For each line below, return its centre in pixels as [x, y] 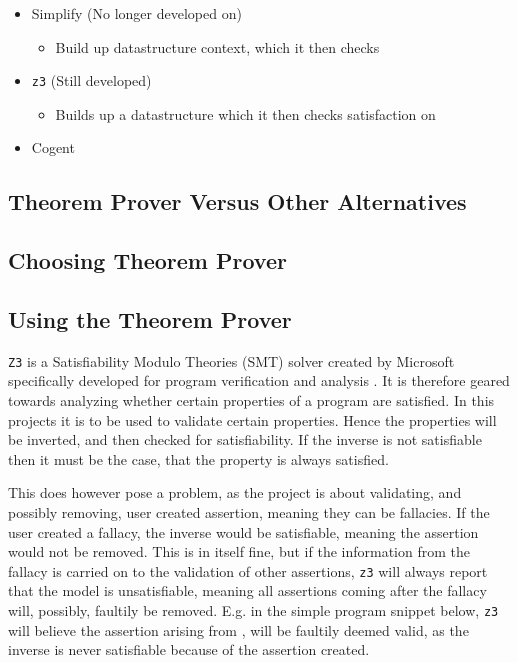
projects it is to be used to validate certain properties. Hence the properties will [252, 419]
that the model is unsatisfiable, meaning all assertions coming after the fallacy [247, 590]
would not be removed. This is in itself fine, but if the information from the [239, 551]
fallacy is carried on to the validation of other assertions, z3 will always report [248, 570]
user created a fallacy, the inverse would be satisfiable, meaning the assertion [243, 531]
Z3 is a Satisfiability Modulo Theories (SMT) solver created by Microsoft [231, 360]
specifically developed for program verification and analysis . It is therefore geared [259, 380]
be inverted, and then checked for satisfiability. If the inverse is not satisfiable [245, 439]
